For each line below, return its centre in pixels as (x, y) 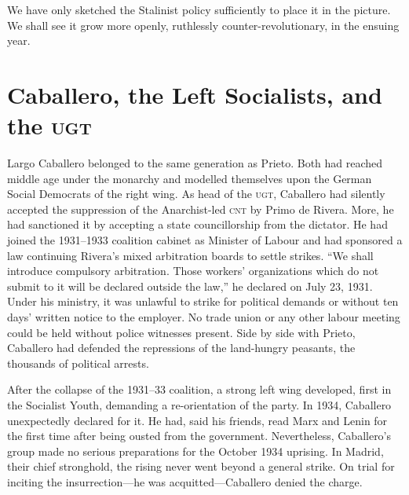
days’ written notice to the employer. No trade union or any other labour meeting (204, 317)
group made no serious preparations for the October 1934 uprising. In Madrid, (195, 451)
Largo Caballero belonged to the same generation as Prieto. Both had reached (195, 163)
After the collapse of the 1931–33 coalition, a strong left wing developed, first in (199, 389)
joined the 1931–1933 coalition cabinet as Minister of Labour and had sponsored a (205, 240)
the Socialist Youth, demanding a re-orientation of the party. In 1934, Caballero (199, 405)
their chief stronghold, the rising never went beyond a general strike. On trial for (201, 466)
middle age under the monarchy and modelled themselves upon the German (190, 178)
